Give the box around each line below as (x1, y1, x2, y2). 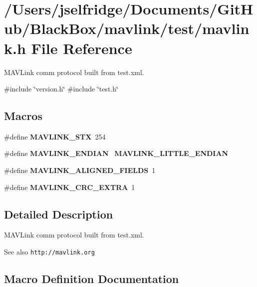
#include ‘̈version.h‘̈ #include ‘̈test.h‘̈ (4, 83, 118, 94)
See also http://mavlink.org (4, 246, 95, 257)
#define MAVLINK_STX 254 (4, 131, 106, 141)
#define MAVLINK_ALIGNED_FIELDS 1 (4, 165, 156, 175)
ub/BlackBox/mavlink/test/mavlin (4, 18, 250, 38)
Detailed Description (4, 206, 113, 221)
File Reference (31, 37, 132, 58)
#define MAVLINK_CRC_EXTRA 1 (4, 181, 135, 192)
